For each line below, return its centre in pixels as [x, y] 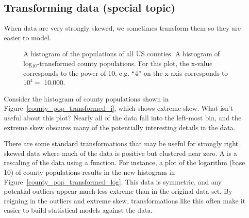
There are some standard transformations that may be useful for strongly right [121, 143]
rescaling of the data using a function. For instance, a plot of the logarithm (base [124, 162]
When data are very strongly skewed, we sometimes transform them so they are [122, 28]
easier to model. [27, 37]
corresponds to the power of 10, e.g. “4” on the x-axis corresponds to [126, 73]
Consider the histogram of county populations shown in [86, 98]
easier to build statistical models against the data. [78, 210]
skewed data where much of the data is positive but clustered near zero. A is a [121, 153]
